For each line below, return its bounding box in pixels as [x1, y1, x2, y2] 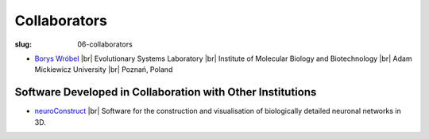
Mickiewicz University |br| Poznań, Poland [34, 65, 173, 74]
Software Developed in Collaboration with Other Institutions [14, 85, 317, 99]
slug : [14, 39, 32, 49]
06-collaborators [77, 39, 133, 49]
